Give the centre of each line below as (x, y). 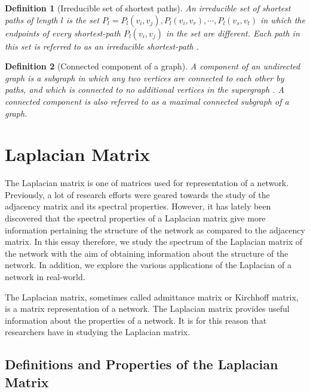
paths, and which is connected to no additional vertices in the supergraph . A (145, 89)
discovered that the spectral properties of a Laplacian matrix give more (135, 218)
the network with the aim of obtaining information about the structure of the (147, 253)
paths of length (31, 19)
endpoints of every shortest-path (63, 33)
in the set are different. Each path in (233, 33)
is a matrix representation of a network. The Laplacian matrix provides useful (147, 309)
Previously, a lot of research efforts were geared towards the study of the (137, 194)
